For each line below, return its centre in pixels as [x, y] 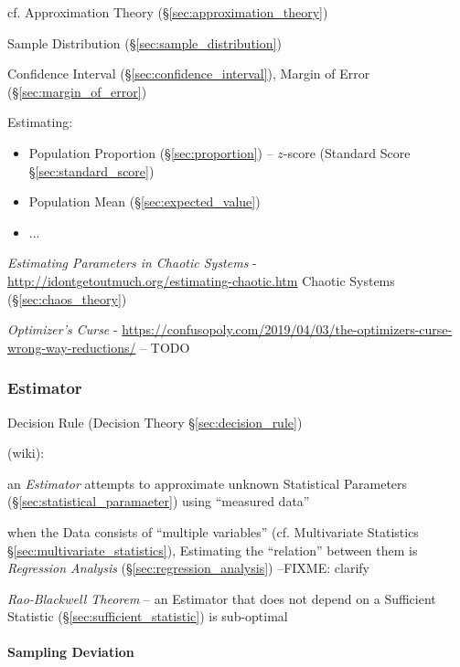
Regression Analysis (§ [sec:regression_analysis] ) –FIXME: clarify [188, 568]
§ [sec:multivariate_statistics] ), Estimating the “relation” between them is [213, 550]
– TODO [165, 347]
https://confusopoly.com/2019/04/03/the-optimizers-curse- [287, 329]
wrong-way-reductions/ [72, 347]
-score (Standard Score [347, 152]
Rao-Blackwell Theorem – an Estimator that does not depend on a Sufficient [222, 598]
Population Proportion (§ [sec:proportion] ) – [151, 152]
